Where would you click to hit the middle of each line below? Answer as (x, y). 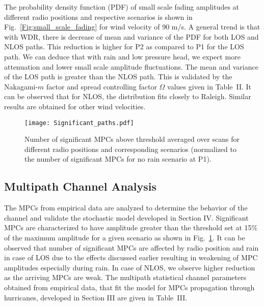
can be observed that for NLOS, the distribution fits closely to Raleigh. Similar (128, 96)
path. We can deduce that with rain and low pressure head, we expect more (122, 56)
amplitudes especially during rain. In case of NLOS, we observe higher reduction (130, 267)
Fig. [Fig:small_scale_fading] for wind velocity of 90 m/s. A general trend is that (132, 27)
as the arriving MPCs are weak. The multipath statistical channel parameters (125, 277)
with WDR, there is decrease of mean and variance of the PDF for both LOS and (131, 36)
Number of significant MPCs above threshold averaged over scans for (132, 139)
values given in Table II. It (209, 86)
